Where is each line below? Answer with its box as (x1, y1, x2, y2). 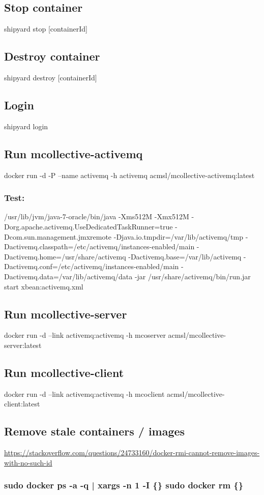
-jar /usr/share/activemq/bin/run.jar (134, 271, 251, 281)
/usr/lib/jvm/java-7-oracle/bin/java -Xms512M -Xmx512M (4, 211, 189, 222)
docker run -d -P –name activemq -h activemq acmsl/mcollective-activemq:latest (4, 169, 255, 180)
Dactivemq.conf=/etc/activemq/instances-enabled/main (4, 261, 179, 272)
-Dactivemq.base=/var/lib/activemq (128, 251, 242, 261)
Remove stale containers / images (4, 423, 185, 439)
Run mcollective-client (4, 364, 124, 380)
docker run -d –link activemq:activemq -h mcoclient (4, 388, 165, 399)
